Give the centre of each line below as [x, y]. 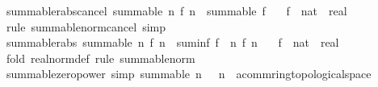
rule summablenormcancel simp [86, 26]
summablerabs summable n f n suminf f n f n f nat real [172, 42]
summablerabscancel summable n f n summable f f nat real [176, 10]
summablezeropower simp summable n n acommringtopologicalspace [189, 74]
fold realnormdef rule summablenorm [101, 58]
